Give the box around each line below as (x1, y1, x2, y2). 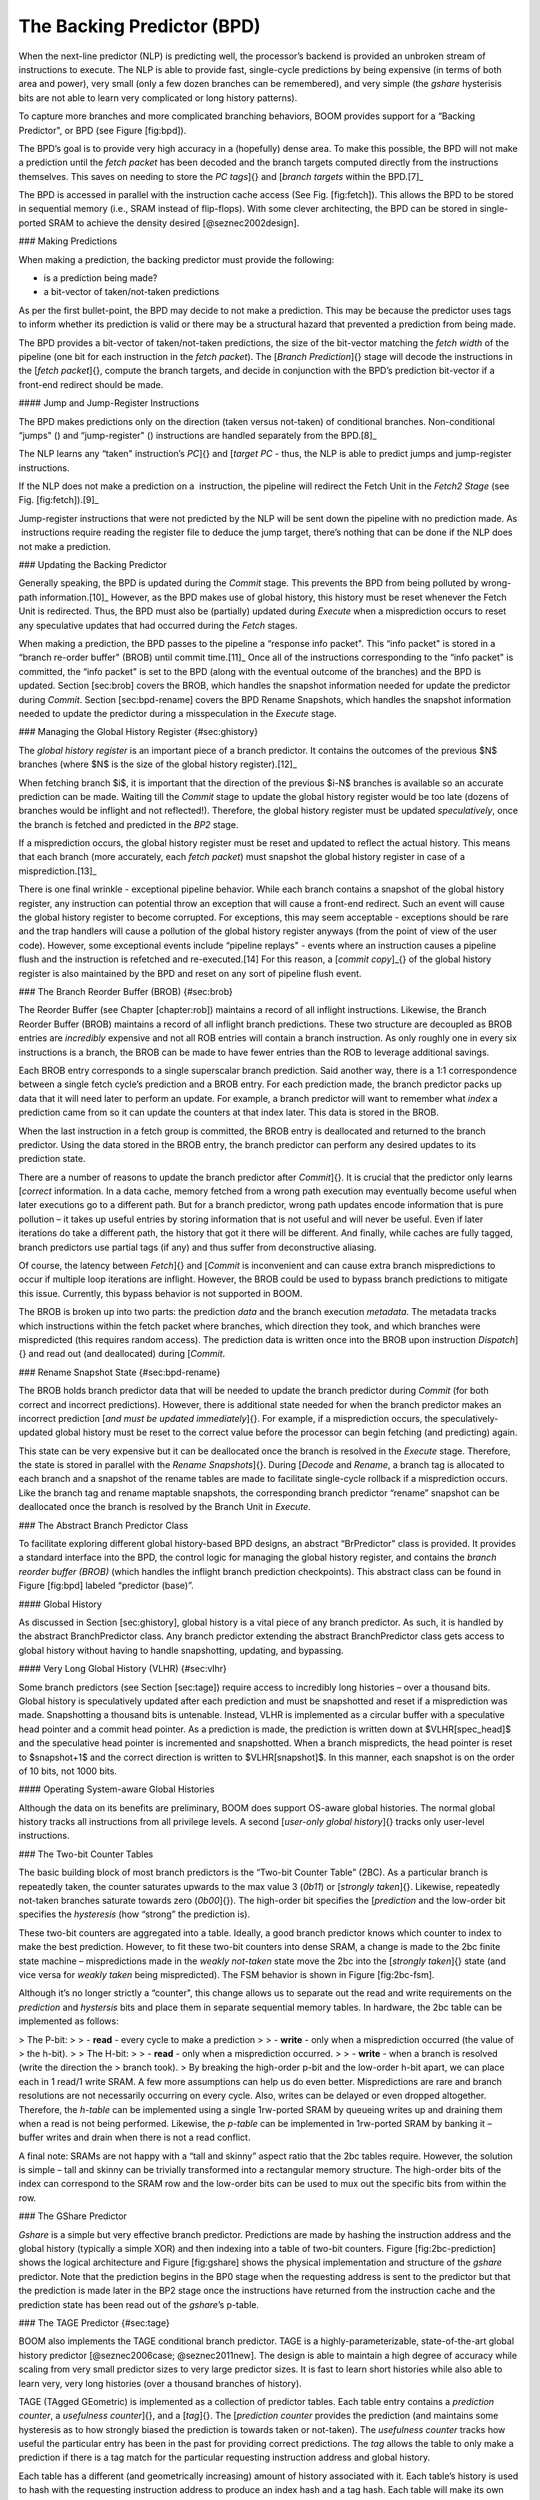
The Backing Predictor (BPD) (18, 15, 261, 37)
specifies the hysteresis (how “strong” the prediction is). (18, 1908, 250, 1920)
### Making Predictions (18, 235, 118, 247)
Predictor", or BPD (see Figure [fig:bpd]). (18, 124, 187, 136)
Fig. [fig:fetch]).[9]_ (18, 494, 99, 506)
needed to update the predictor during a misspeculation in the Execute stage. (18, 707, 337, 719)
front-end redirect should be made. (18, 378, 164, 390)
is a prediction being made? (43, 272, 158, 284)
